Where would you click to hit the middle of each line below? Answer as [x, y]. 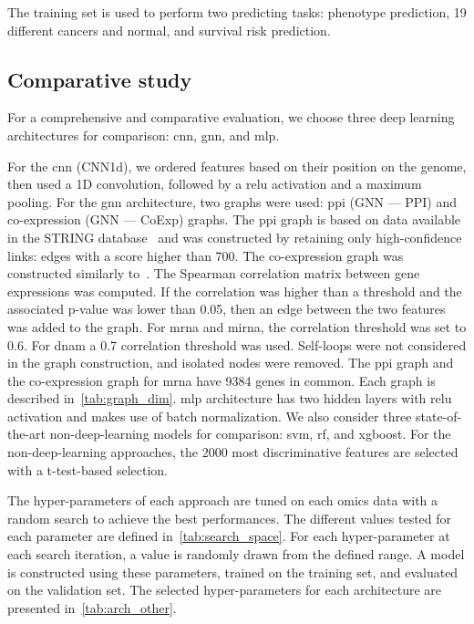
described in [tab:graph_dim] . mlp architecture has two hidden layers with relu [230, 398]
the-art [27, 434]
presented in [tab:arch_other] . [92, 607]
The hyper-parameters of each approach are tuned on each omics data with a [223, 500]
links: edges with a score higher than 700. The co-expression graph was [206, 255]
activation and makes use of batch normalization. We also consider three [210, 416]
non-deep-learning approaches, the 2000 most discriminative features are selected [233, 452]
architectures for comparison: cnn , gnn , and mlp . [144, 135]
